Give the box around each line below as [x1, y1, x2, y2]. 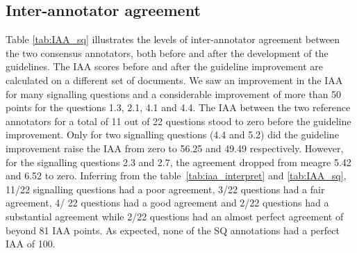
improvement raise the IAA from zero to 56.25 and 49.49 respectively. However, [6, 140, 344, 155]
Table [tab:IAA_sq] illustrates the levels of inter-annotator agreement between [6, 32, 340, 47]
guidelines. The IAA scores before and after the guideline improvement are [6, 59, 323, 74]
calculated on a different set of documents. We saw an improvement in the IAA [6, 72, 343, 87]
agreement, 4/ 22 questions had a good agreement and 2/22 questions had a [6, 195, 329, 210]
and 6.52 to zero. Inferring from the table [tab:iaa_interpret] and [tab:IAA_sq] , [6, 168, 347, 183]
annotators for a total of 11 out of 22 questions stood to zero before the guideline [6, 113, 351, 128]
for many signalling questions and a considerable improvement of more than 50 [6, 86, 342, 101]
